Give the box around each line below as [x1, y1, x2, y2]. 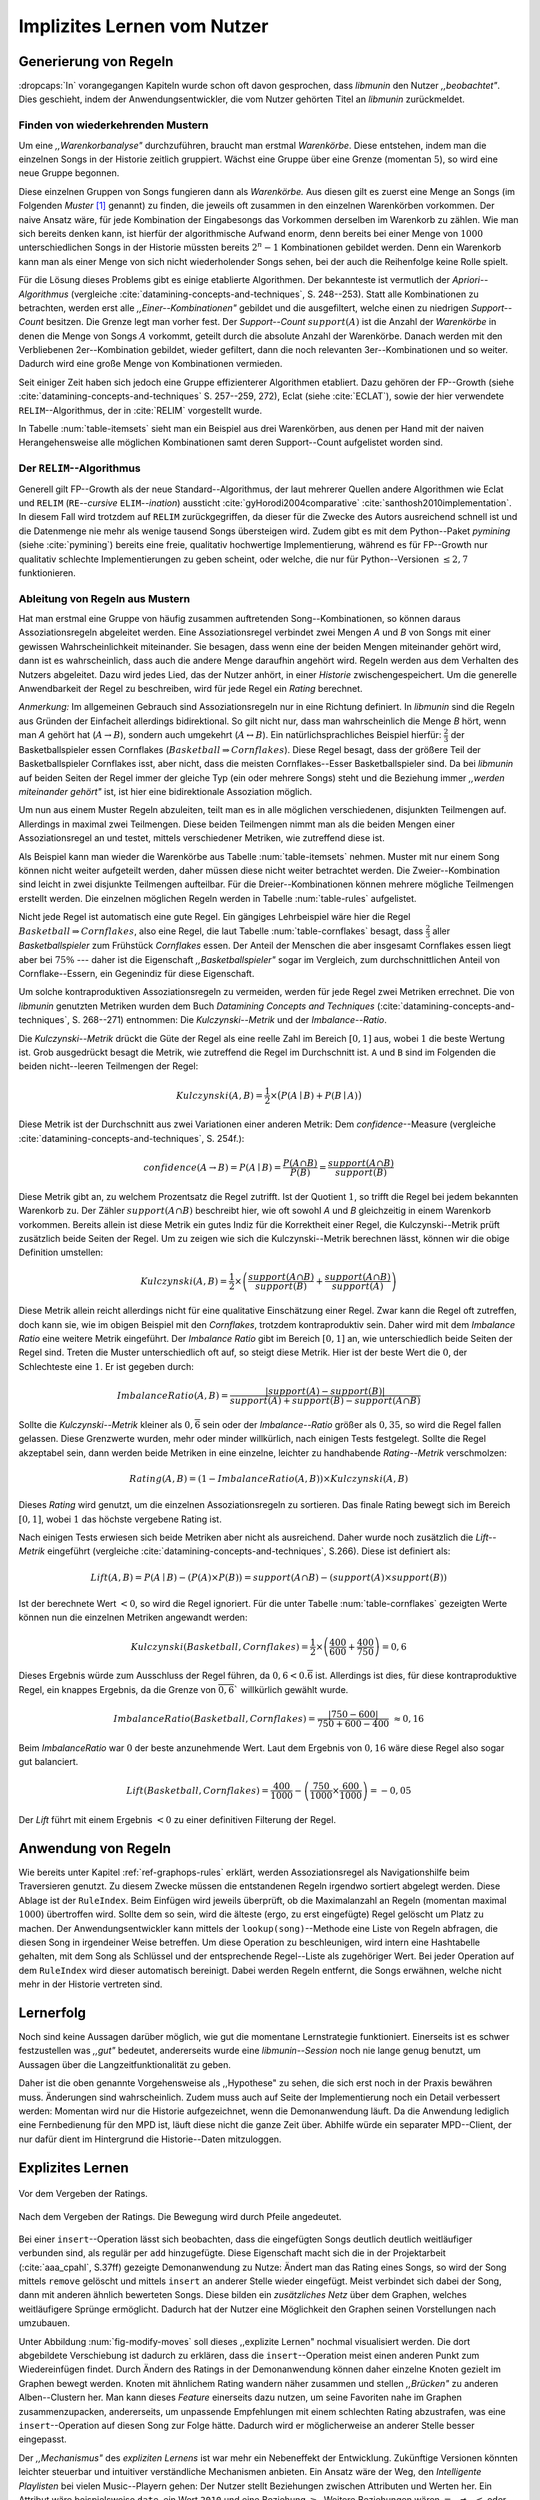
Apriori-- [451, 274, 489, 286]
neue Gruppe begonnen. [18, 167, 120, 179]
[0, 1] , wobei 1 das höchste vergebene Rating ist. [18, 1513, 222, 1525]
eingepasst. [18, 2433, 67, 2445]
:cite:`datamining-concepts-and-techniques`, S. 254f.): [18, 1132, 245, 1144]
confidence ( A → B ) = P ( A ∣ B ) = [143, 1161, 282, 1173]
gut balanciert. [18, 1756, 79, 1768]
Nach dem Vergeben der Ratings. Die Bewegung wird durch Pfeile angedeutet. [18, 2210, 342, 2222]
